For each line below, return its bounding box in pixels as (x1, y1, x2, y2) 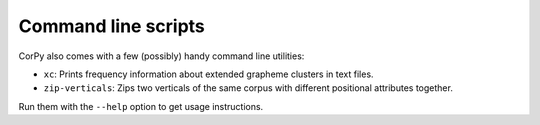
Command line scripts (18, 15, 205, 37)
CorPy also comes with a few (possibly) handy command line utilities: (18, 50, 305, 62)
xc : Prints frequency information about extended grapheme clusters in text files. (43, 68, 374, 80)
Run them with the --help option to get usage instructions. (18, 100, 264, 112)
